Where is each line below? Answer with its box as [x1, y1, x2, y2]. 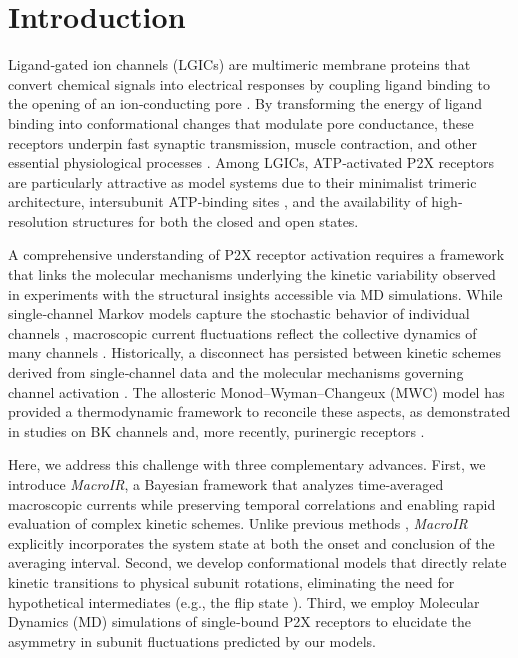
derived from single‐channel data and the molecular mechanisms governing [8, 362, 464, 383]
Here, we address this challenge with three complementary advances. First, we [8, 454, 486, 475]
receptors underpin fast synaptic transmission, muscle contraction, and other [8, 132, 478, 153]
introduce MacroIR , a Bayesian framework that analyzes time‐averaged [8, 474, 444, 494]
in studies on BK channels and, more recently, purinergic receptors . [8, 420, 425, 441]
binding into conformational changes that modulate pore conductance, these [8, 112, 474, 133]
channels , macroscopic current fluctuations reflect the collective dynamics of [8, 322, 477, 343]
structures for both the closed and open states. [72, 210, 359, 231]
